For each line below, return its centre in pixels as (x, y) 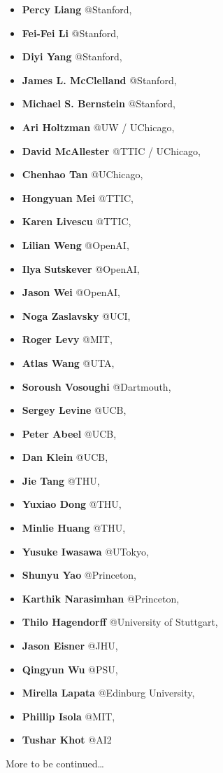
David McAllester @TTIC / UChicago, (111, 150)
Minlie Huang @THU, (74, 528)
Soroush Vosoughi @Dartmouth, (96, 386)
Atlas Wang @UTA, (68, 362)
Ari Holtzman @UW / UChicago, (98, 127)
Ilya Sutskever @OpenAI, (81, 268)
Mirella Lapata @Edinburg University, (108, 693)
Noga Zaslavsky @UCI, (76, 315)
